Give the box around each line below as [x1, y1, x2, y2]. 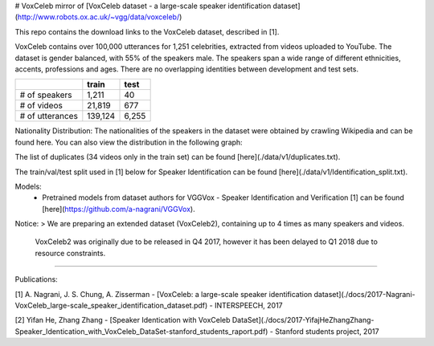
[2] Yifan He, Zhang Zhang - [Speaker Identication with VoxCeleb [14, 315, 231, 325]
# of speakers [19, 89, 72, 100]
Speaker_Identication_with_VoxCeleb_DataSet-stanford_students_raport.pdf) [14, 326, 268, 336]
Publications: [14, 275, 58, 284]
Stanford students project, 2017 [274, 326, 379, 336]
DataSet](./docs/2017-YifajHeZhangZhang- [231, 315, 375, 325]
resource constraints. [35, 248, 106, 258]
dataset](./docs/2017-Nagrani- [313, 289, 416, 299]
